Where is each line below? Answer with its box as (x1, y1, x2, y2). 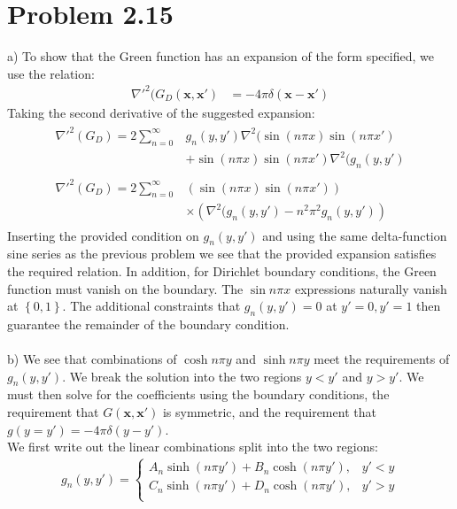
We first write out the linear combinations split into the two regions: (7, 437, 378, 456)
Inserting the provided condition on (7, 226, 199, 244)
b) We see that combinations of (7, 350, 177, 368)
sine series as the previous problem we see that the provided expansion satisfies (7, 244, 437, 263)
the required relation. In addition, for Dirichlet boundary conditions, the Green (7, 261, 437, 280)
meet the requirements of (314, 350, 450, 368)
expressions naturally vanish (294, 279, 447, 297)
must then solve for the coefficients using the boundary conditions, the (7, 385, 390, 404)
